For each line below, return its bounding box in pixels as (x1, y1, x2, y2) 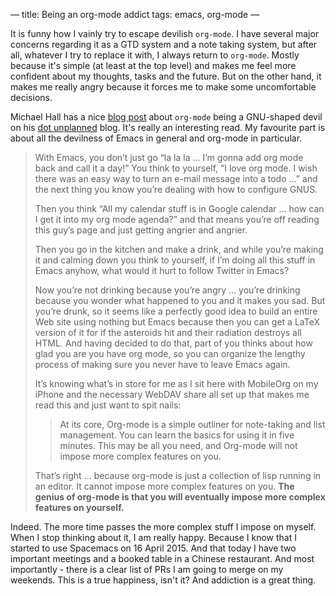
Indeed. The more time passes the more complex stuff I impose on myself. (10, 521, 317, 533)
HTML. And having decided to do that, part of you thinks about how (34, 337, 313, 349)
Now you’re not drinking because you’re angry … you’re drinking (34, 284, 301, 296)
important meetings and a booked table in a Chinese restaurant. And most (10, 553, 315, 564)
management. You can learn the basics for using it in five (59, 429, 295, 441)
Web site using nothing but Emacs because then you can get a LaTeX (34, 316, 320, 328)
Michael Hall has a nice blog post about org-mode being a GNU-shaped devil (10, 111, 323, 123)
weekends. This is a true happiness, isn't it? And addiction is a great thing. (10, 574, 317, 586)
